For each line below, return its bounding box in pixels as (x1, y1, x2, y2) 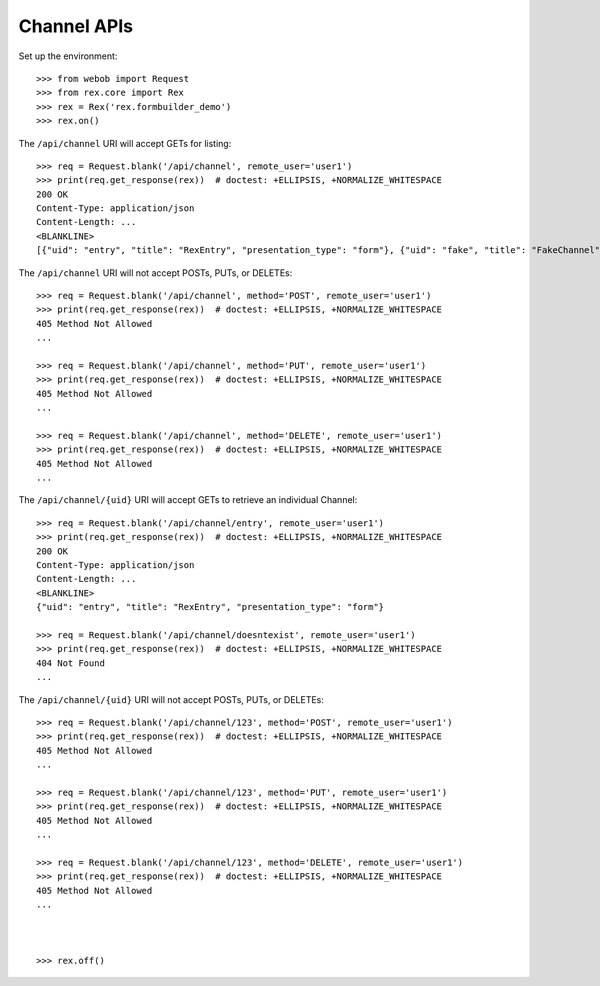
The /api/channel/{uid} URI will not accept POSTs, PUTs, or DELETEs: (18, 693, 325, 705)
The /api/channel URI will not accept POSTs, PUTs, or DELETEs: (18, 266, 293, 279)
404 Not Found (36, 657, 105, 669)
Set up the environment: (18, 50, 118, 62)
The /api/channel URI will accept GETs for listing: (18, 137, 232, 149)
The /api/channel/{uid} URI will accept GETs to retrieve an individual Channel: (18, 494, 358, 506)
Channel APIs (18, 15, 134, 37)
